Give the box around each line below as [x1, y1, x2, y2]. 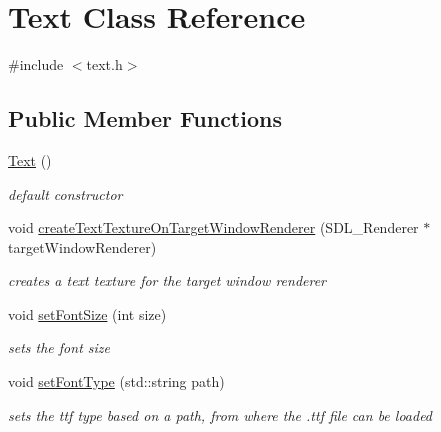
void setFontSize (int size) [8, 303, 167, 324]
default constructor [8, 183, 123, 204]
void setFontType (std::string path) [8, 371, 225, 392]
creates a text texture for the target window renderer [8, 270, 327, 291]
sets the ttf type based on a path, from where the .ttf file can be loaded [8, 404, 433, 425]
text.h [86, 54, 123, 75]
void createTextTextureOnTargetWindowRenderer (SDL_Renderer [8, 217, 419, 238]
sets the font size [8, 337, 110, 358]
